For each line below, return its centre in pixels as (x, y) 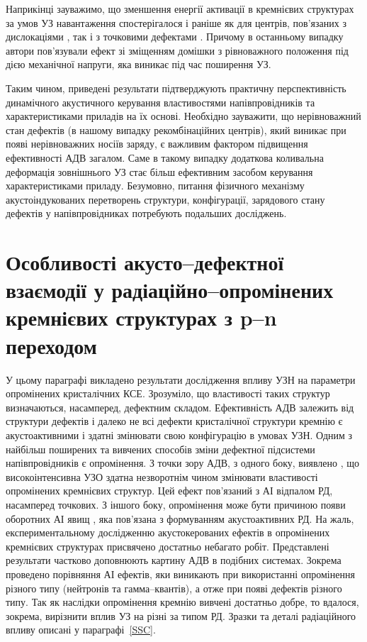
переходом (51, 345)
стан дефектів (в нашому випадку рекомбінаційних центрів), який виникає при (176, 129)
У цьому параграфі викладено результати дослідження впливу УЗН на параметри (181, 379)
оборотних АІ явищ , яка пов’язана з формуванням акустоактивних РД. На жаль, (180, 518)
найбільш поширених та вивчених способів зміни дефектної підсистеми (160, 449)
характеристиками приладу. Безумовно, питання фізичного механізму (155, 186)
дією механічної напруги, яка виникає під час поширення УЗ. (139, 64)
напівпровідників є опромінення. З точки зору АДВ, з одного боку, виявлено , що (183, 463)
